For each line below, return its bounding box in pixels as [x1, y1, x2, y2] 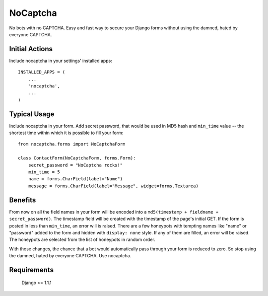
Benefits [9, 196, 36, 204]
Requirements [9, 266, 54, 274]
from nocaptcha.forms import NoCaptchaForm [18, 142, 126, 147]
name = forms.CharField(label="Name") [28, 176, 123, 182]
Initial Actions [9, 45, 53, 53]
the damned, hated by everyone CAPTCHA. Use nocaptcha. [9, 253, 132, 259]
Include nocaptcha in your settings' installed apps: [9, 58, 113, 64]
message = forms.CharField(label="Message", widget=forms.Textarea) [28, 183, 199, 189]
